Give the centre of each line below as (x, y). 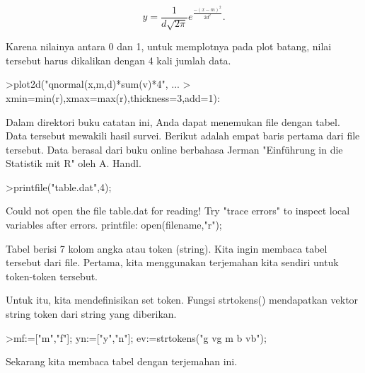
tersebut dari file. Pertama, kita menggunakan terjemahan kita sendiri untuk (172, 262)
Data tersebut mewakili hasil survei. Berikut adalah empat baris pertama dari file (183, 136)
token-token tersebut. (52, 276)
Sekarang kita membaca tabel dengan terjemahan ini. (122, 361)
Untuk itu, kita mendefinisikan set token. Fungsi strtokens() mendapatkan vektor (182, 300)
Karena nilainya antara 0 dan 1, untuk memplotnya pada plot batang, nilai (169, 46)
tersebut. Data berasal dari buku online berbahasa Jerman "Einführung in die (174, 149)
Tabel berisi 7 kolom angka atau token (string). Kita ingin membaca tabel (167, 248)
